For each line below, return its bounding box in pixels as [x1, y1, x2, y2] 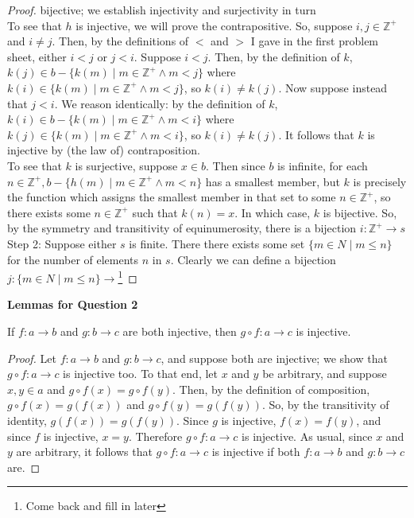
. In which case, [234, 204, 311, 220]
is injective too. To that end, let [63, 365, 219, 382]
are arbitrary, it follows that [16, 443, 153, 460]
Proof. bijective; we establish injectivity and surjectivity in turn [7, 2, 316, 18]
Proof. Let [7, 349, 56, 366]
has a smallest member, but [205, 173, 340, 189]
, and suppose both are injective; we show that [161, 349, 388, 366]
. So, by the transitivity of [261, 396, 389, 413]
